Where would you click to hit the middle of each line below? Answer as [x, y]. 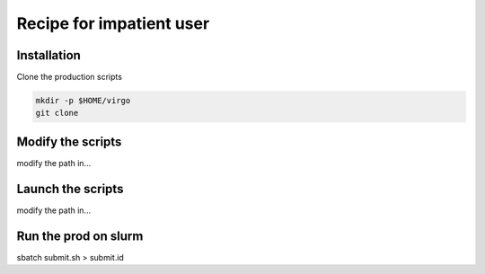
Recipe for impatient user [113, 23]
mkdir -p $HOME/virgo [83, 101]
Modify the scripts [69, 141]
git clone [57, 113]
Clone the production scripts [70, 77]
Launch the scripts [70, 189]
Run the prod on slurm [80, 236]
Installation [48, 55]
